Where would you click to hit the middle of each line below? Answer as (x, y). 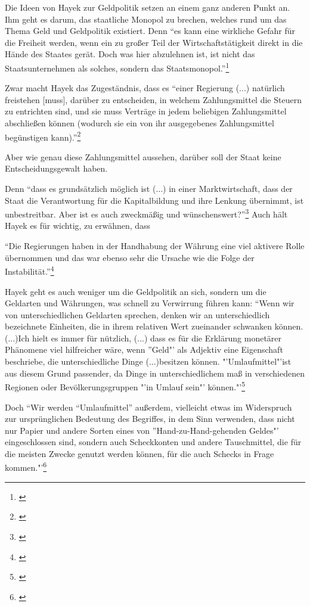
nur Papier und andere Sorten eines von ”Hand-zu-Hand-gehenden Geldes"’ (142, 430)
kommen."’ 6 (26, 467)
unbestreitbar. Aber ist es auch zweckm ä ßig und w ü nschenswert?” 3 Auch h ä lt (146, 213)
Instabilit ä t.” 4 (30, 270)
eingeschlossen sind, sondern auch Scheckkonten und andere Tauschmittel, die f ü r (153, 442)
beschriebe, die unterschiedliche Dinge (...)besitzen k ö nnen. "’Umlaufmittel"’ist (148, 361)
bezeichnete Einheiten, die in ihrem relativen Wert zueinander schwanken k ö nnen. (154, 326)
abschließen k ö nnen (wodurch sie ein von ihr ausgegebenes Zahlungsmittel (139, 123)
